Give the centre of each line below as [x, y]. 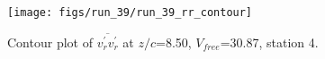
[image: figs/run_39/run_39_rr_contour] [130, 13]
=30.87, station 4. [269, 42]
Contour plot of [50, 42]
